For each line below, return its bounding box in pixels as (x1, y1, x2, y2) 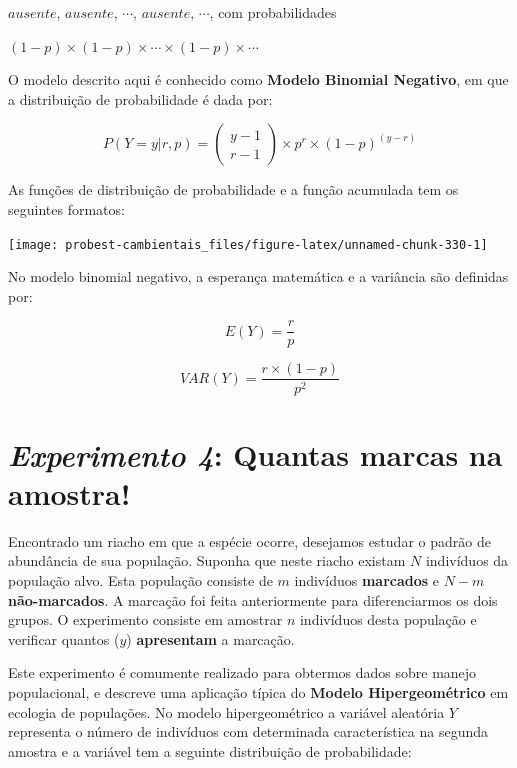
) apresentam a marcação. (126, 628, 295, 649)
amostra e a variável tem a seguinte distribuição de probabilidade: (8, 740, 412, 761)
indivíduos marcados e (294, 570, 439, 591)
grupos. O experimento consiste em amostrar (8, 609, 283, 630)
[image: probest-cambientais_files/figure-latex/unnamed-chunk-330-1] (8, 237, 488, 252)
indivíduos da (425, 550, 509, 571)
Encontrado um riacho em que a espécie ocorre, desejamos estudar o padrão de (8, 530, 491, 551)
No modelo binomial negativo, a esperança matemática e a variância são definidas (8, 266, 509, 287)
